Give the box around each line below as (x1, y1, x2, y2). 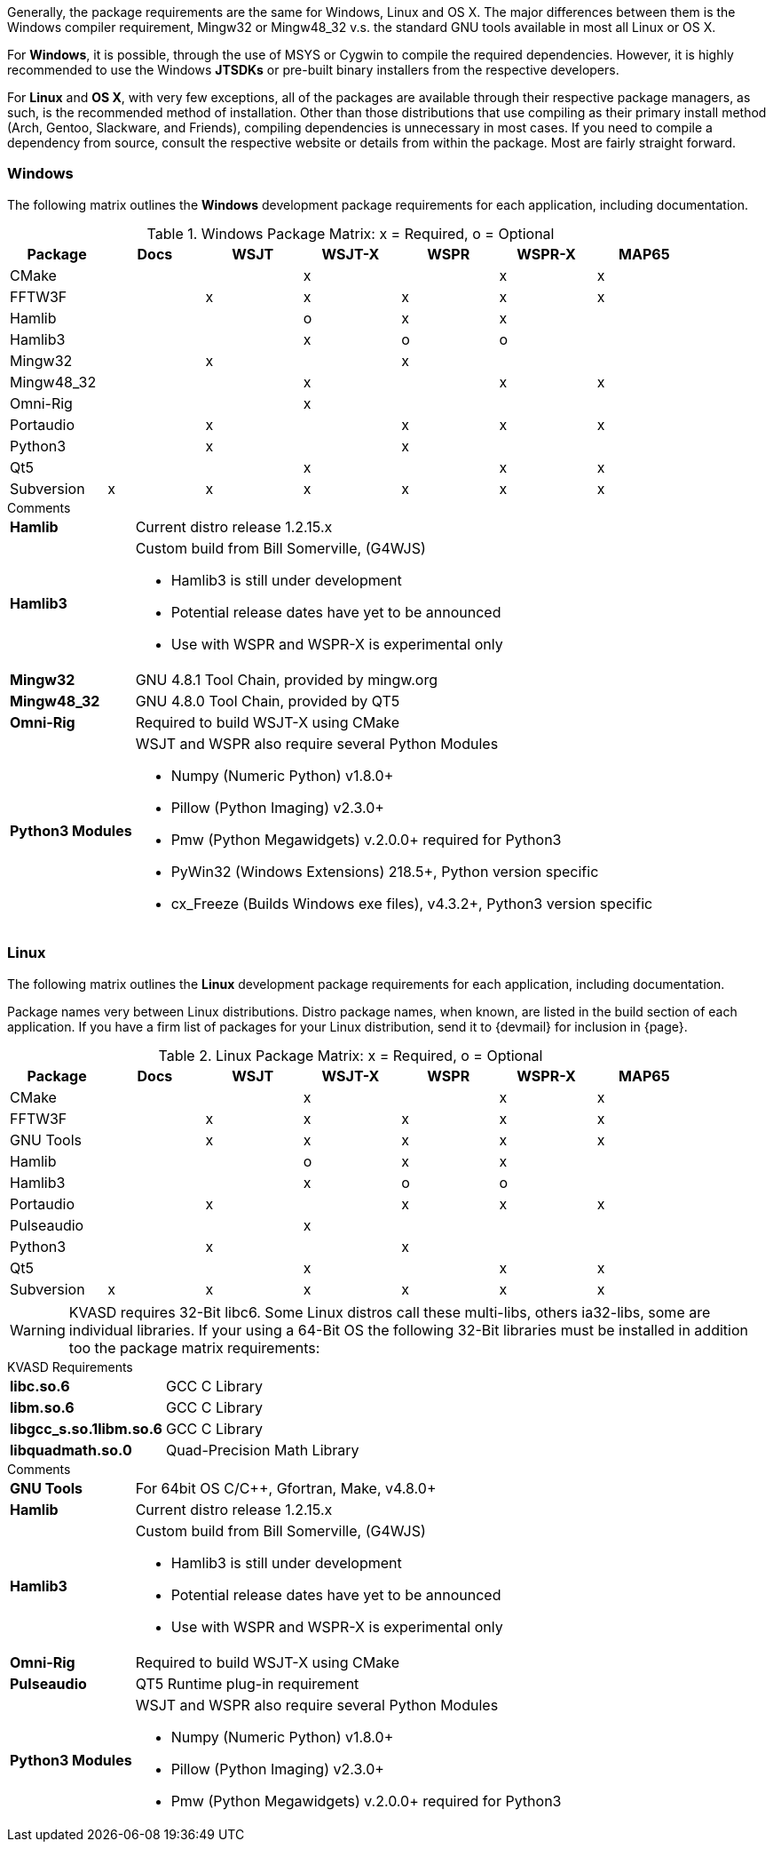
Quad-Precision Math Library (165, 1440, 359, 1459)
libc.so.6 (10, 1376, 70, 1395)
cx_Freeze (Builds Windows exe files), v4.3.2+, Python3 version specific (170, 894, 653, 913)
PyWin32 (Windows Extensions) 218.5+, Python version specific (170, 862, 599, 881)
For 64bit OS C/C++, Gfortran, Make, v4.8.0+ (135, 1478, 437, 1497)
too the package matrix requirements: (68, 1338, 320, 1357)
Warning (10, 1320, 66, 1339)
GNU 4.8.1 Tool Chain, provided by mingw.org (135, 670, 438, 689)
